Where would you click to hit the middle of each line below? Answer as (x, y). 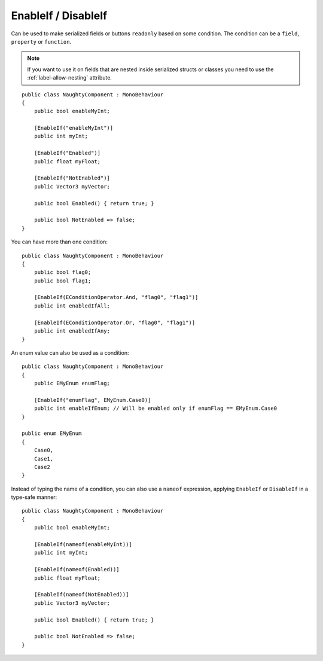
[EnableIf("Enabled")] (67, 153)
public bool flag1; (63, 281)
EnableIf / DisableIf (59, 16)
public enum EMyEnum (52, 433)
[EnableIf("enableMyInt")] (74, 128)
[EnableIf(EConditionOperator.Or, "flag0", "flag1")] (115, 322)
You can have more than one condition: (59, 242)
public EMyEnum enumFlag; (72, 383)
